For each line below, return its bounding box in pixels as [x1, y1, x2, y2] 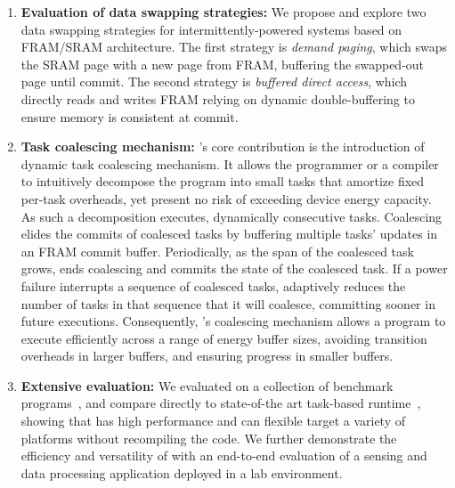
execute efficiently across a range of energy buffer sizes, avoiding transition [20, 329, 427, 347]
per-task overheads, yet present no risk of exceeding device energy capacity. [20, 189, 432, 207]
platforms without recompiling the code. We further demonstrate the [20, 428, 397, 447]
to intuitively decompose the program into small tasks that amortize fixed [20, 172, 425, 191]
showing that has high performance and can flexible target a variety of [20, 411, 406, 430]
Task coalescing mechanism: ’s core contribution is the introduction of [20, 137, 425, 156]
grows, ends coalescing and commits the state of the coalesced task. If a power [20, 259, 448, 278]
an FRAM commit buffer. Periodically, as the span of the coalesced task [20, 241, 414, 260]
